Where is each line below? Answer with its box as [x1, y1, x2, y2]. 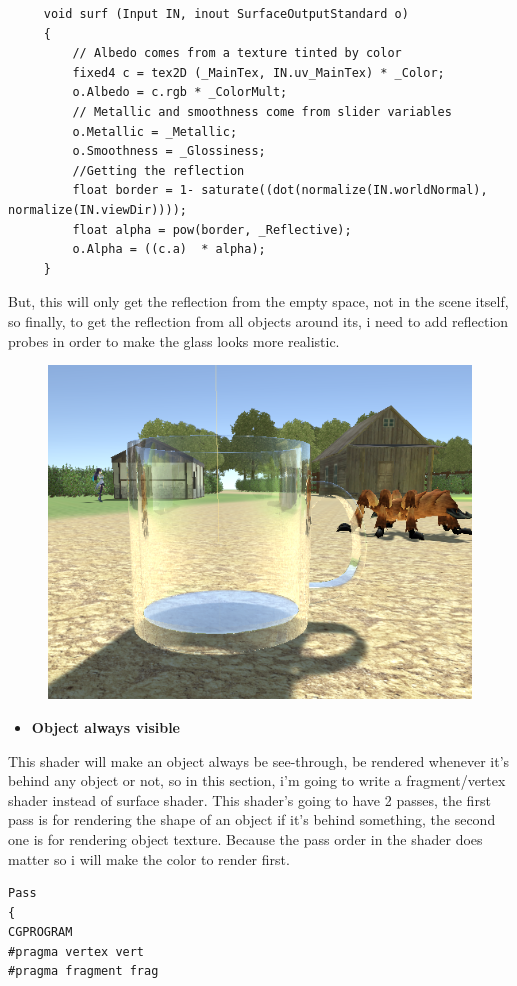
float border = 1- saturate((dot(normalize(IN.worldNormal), [72, 183, 488, 198]
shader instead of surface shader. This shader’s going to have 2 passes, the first [8, 789, 491, 810]
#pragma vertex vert [8, 944, 145, 959]
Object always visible [31, 716, 181, 737]
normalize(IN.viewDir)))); [8, 202, 187, 217]
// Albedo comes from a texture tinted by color [72, 46, 402, 61]
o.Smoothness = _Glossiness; [72, 144, 266, 159]
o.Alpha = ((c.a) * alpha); [72, 242, 266, 257]
